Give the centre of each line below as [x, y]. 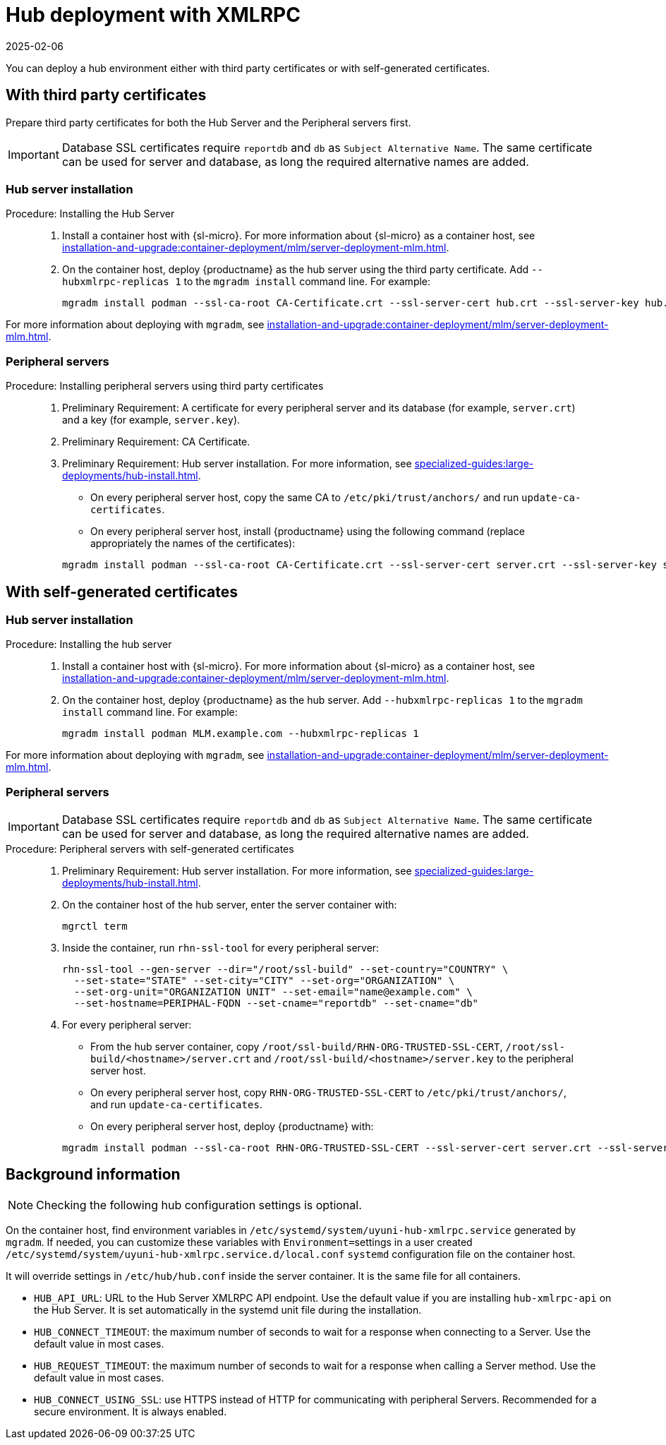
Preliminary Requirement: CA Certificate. [156, 442]
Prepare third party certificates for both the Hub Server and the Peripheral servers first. [208, 122]
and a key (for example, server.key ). [151, 420]
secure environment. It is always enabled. [131, 1411]
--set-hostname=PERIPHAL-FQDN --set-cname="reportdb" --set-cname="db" [276, 1003]
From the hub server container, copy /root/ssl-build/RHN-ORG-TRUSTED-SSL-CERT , [297, 1047]
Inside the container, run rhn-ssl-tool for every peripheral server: [221, 948]
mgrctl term [95, 927]
